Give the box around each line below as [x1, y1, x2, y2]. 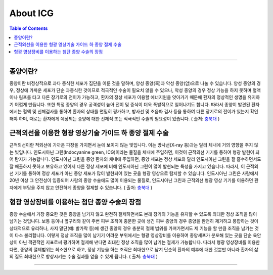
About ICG [9, 8, 54, 19]
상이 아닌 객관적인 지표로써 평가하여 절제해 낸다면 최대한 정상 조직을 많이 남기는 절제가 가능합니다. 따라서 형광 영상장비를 [9, 239, 247, 245]
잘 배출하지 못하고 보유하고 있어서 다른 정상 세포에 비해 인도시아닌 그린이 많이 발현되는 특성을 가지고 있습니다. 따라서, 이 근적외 [9, 163, 259, 169]
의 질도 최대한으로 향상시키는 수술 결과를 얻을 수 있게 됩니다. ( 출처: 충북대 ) [9, 253, 158, 260]
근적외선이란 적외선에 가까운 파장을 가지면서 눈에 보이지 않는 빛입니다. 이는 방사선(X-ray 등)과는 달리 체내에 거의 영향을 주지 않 [9, 142, 259, 148]
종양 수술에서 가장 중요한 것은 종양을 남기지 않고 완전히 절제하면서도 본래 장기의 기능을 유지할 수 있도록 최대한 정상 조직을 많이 [9, 211, 257, 217]
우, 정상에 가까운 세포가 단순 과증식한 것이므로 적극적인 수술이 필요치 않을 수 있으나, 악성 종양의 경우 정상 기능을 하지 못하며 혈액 [9, 87, 261, 94]
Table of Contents [9, 25, 48, 31]
